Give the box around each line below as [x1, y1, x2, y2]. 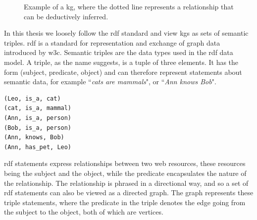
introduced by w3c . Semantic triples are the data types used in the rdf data [4, 47, 233, 57]
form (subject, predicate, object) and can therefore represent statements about [4, 66, 242, 77]
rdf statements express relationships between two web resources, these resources [4, 158, 246, 168]
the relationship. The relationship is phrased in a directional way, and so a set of [4, 177, 249, 188]
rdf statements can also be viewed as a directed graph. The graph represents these [4, 187, 254, 198]
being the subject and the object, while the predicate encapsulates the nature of [4, 167, 247, 178]
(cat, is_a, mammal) [4, 105, 72, 112]
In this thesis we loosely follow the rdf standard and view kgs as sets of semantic [4, 28, 249, 38]
